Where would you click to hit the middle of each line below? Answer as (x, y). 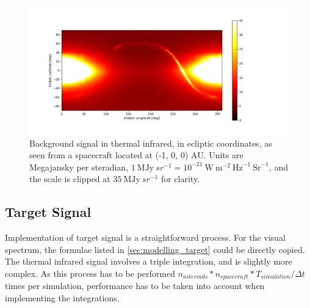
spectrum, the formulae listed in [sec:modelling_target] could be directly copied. (155, 249)
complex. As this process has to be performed (90, 273)
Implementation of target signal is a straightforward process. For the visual (145, 237)
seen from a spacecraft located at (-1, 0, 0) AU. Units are (136, 155)
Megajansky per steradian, (79, 167)
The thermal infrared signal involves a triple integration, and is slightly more (149, 261)
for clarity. (180, 179)
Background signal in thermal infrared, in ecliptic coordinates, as (151, 143)
